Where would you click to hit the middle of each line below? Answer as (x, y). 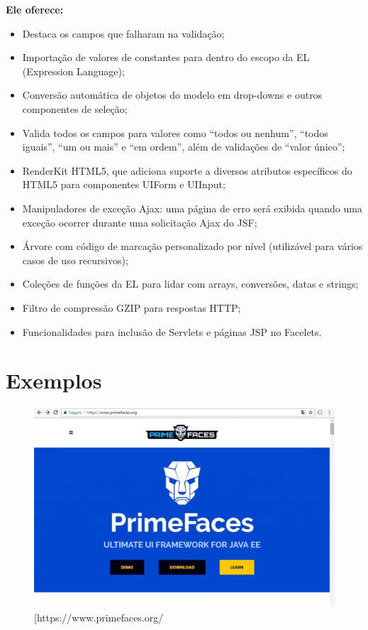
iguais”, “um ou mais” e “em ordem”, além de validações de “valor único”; (184, 147)
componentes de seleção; (75, 108)
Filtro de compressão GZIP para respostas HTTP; (132, 307)
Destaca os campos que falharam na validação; (123, 33)
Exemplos (54, 380)
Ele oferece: (35, 9)
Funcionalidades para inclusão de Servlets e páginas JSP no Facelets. (172, 331)
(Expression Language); (73, 71)
